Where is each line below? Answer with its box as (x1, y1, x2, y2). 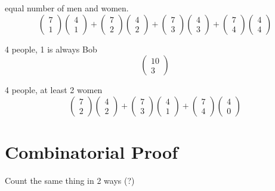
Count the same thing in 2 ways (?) (5, 174, 135, 186)
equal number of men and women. (5, 2, 129, 14)
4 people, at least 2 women (5, 84, 103, 96)
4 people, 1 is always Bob (5, 42, 97, 55)
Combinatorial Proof (5, 139, 178, 164)
